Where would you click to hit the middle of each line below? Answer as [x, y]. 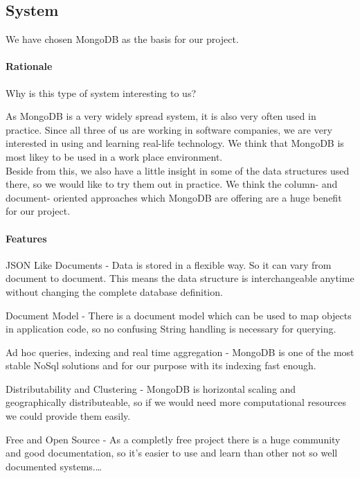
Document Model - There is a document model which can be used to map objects [179, 315]
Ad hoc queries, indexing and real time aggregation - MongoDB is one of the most [180, 352]
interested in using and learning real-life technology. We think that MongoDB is [175, 143]
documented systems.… [54, 466]
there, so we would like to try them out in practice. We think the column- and [172, 184]
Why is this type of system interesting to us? [101, 92]
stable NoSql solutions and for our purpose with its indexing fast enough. [161, 365]
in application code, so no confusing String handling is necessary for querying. [171, 329]
